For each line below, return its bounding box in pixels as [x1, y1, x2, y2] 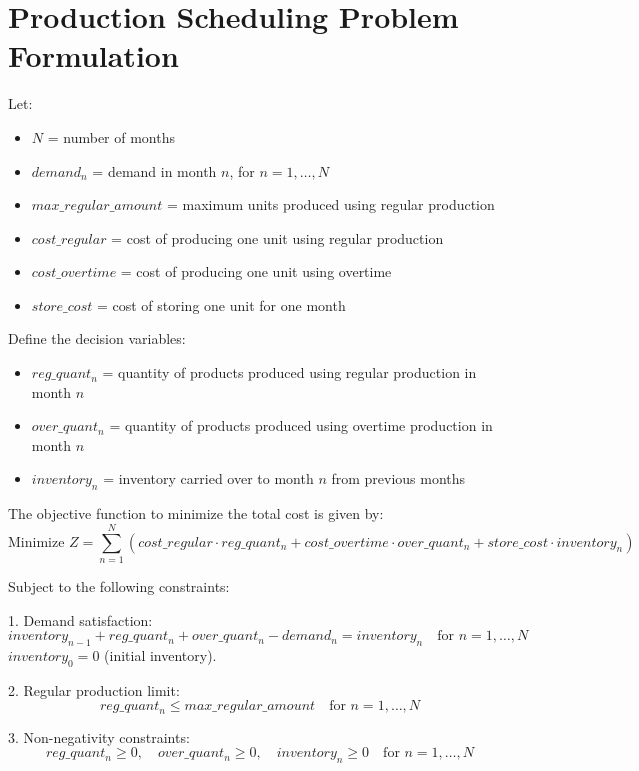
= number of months [47, 126, 175, 147]
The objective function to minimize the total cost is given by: [8, 503, 384, 524]
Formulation [8, 35, 179, 76]
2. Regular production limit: [8, 679, 180, 700]
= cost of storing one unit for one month [96, 294, 346, 315]
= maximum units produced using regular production [166, 194, 495, 215]
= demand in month [92, 160, 217, 181]
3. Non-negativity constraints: [8, 726, 190, 747]
